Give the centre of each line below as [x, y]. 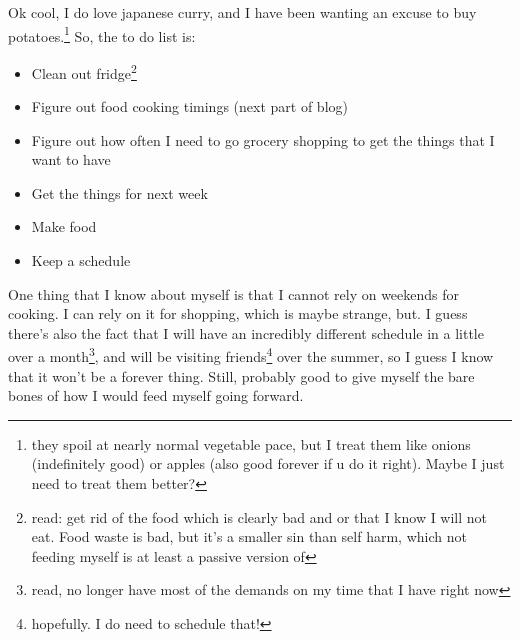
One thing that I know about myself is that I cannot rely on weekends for [234, 293]
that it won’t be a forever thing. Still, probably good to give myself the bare [241, 375]
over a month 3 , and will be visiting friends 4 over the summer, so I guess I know [251, 355]
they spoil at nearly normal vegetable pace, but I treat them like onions [251, 443]
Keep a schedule [81, 260]
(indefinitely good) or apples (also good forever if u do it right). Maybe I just [268, 463]
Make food [64, 226]
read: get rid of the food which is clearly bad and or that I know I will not [259, 516]
